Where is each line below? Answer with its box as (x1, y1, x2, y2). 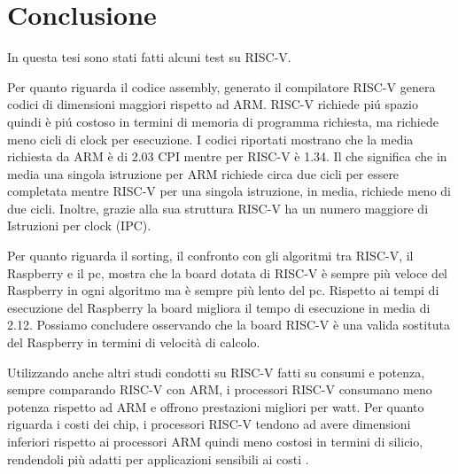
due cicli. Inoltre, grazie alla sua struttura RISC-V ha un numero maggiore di (7, 198, 429, 217)
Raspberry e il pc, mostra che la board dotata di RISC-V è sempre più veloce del (7, 263, 447, 282)
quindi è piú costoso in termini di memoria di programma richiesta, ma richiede (7, 112, 439, 130)
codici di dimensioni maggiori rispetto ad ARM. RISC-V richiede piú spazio (7, 95, 418, 113)
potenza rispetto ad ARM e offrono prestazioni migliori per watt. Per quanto (7, 397, 424, 416)
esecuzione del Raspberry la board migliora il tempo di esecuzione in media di (7, 298, 431, 316)
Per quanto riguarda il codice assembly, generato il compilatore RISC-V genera (7, 77, 436, 96)
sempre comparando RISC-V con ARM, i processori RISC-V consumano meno (7, 380, 432, 399)
